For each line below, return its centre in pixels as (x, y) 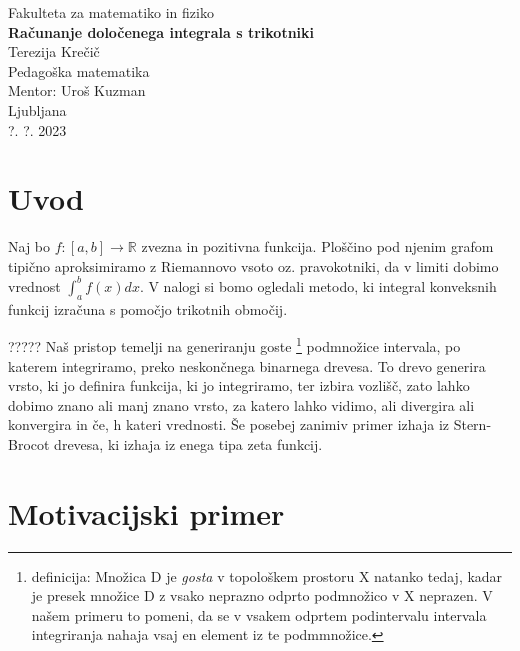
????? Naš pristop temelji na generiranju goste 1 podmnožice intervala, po (234, 345)
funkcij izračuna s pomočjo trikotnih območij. (148, 308)
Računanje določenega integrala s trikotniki (161, 31)
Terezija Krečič (54, 51)
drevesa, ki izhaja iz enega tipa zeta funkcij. (188, 443)
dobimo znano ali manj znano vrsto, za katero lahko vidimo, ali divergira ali (241, 404)
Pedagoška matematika (79, 70)
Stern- (472, 424)
